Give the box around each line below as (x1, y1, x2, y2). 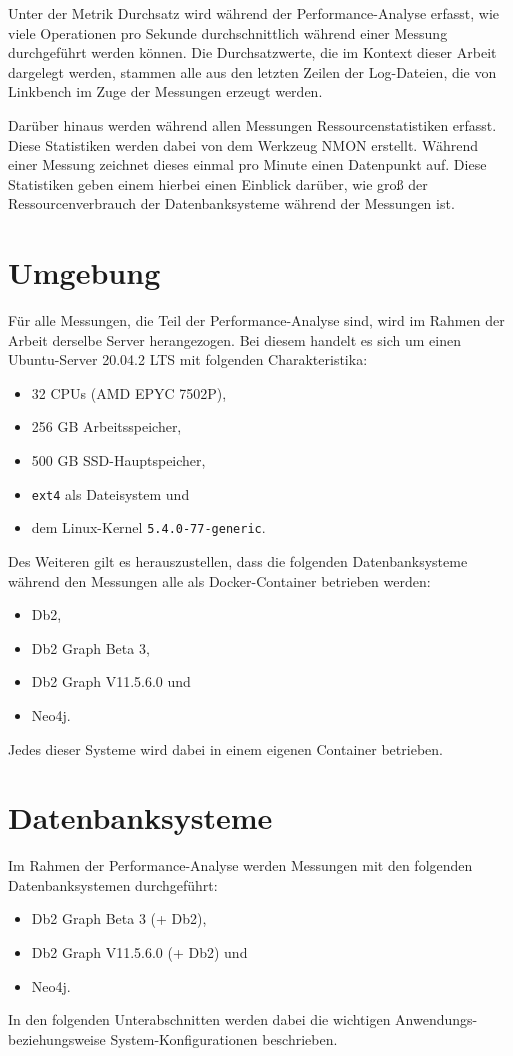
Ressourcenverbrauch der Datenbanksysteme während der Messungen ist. (8, 193, 455, 214)
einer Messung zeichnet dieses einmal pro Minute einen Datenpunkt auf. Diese (8, 154, 487, 175)
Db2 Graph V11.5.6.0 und (31, 671, 191, 692)
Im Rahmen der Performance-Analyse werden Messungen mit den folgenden (8, 855, 473, 876)
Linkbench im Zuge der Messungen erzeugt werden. (8, 81, 323, 102)
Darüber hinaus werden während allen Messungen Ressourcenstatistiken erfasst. (8, 114, 497, 135)
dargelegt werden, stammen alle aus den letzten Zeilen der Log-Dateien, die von (8, 61, 497, 82)
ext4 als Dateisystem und (31, 483, 190, 504)
